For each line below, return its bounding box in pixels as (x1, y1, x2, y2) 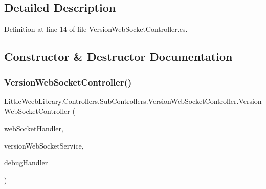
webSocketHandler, (4, 122, 63, 133)
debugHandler (4, 157, 48, 168)
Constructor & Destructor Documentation (4, 49, 233, 65)
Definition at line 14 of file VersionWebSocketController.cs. (4, 24, 188, 34)
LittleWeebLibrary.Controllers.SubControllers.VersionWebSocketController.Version (4, 95, 262, 106)
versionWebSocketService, (4, 140, 84, 151)
